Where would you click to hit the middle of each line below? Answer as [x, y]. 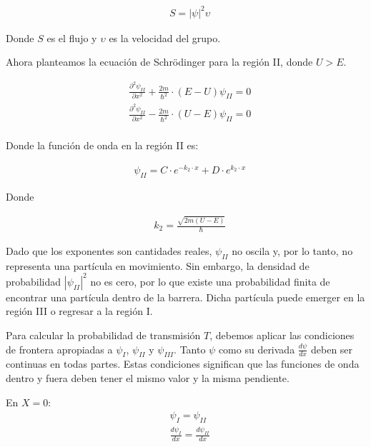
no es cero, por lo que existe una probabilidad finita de [210, 281]
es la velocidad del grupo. [165, 37]
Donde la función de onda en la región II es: [102, 145]
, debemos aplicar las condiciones [282, 335]
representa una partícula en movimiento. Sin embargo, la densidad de [158, 265]
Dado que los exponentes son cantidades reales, [109, 250]
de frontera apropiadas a [59, 349]
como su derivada [257, 349]
